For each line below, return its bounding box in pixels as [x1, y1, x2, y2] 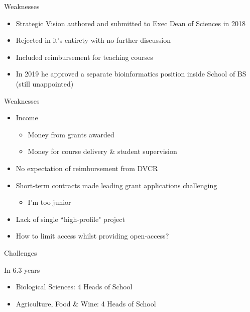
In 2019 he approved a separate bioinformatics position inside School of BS [16, 68, 246, 79]
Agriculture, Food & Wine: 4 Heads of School [16, 298, 156, 308]
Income [16, 112, 38, 123]
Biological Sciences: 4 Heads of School [16, 281, 133, 292]
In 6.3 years [4, 264, 40, 275]
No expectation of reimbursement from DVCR [16, 163, 158, 173]
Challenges [4, 247, 37, 258]
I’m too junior [28, 197, 71, 207]
